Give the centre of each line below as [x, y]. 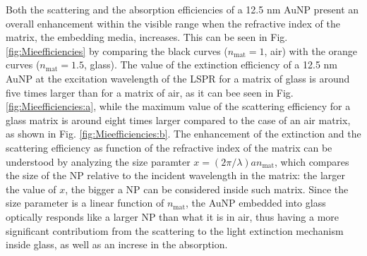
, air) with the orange [311, 50]
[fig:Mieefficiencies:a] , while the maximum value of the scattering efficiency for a [178, 106]
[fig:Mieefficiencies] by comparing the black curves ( [117, 50]
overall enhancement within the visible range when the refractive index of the [173, 23]
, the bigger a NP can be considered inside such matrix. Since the [207, 189]
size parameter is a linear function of [85, 203]
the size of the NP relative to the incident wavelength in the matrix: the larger [176, 175]
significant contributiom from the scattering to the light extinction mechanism [175, 230]
